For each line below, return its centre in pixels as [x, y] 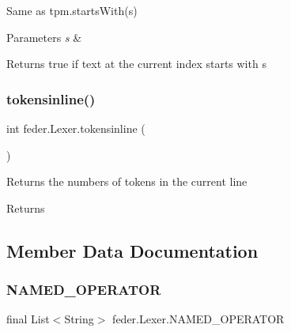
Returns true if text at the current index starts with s [136, 64]
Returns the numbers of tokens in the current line [127, 181]
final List [28, 319]
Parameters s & [44, 37]
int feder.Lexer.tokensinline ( [76, 128]
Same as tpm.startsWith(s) [72, 10]
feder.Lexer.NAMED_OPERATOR [198, 319]
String [79, 319]
